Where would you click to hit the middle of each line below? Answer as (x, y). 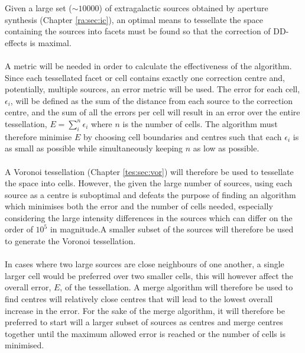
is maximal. (51, 42)
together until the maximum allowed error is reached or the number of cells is (145, 333)
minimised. (25, 345)
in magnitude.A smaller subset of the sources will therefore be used (172, 229)
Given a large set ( (38, 8)
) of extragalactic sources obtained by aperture (184, 8)
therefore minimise (38, 136)
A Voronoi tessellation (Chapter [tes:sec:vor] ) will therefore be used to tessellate (149, 171)
